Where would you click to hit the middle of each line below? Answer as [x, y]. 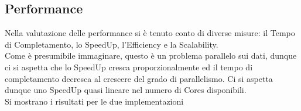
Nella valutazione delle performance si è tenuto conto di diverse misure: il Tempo [150, 33]
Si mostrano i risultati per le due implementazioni [94, 101]
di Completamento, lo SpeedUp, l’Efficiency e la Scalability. [112, 44]
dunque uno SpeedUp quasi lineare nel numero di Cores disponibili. [126, 90]
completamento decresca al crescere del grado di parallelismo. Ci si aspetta [139, 78]
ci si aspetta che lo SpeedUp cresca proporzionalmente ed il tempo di [129, 67]
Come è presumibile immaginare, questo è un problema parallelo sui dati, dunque [151, 55]
